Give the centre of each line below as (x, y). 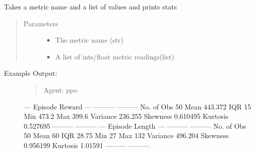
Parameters (41, 23)
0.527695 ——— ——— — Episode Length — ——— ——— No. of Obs (135, 126)
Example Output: (31, 73)
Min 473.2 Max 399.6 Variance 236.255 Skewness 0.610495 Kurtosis (126, 116)
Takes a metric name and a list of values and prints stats (91, 6)
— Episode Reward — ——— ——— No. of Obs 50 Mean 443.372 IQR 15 (138, 106)
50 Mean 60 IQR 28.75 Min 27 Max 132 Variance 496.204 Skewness (126, 135)
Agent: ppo (60, 89)
